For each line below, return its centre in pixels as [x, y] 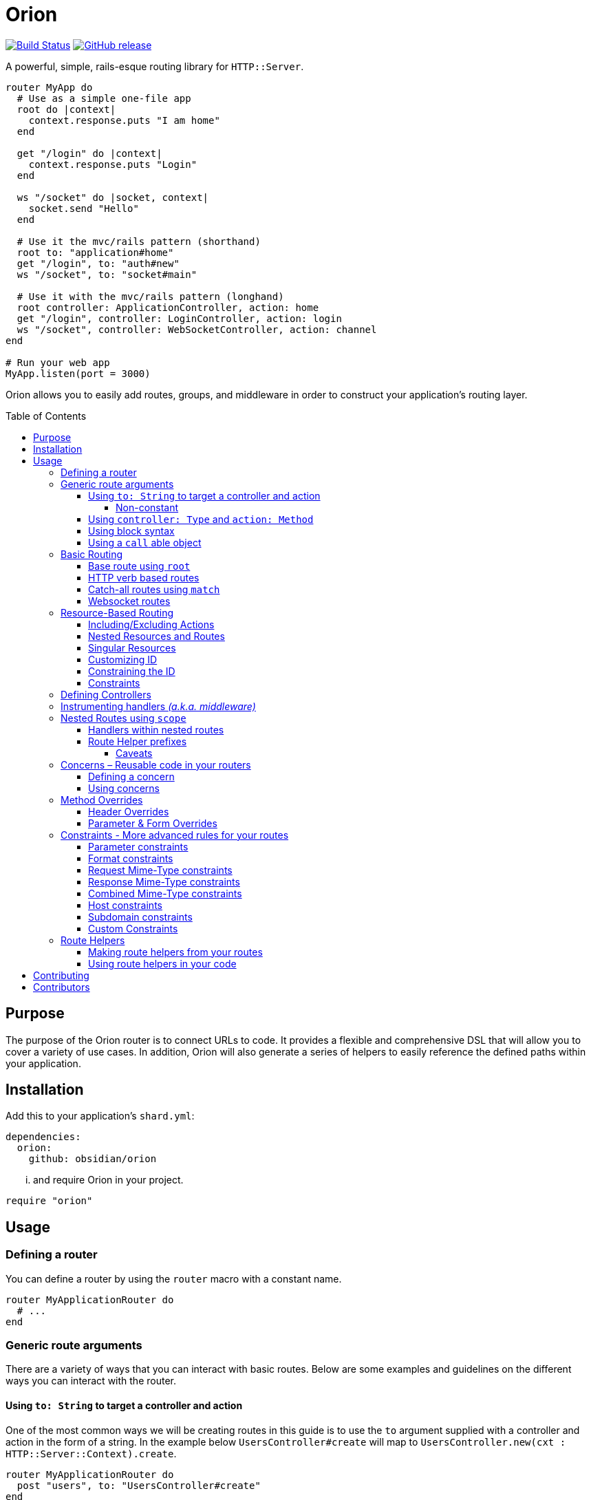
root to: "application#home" [95, 252]
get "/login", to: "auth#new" [98, 263]
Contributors [62, 987]
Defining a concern [131, 776]
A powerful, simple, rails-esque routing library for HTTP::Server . [155, 66]
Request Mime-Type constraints [160, 870]
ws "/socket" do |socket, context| [113, 197]
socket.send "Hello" [84, 208]
